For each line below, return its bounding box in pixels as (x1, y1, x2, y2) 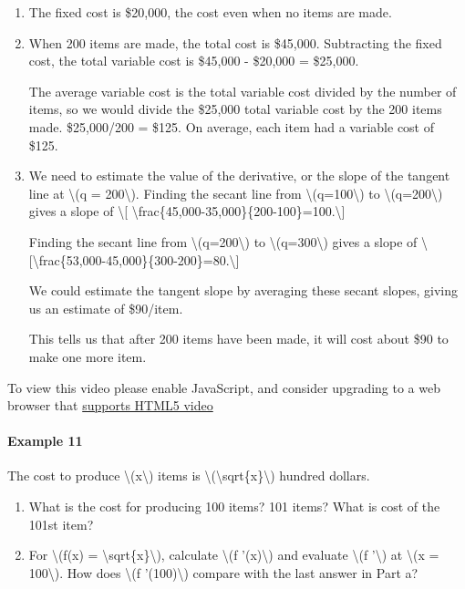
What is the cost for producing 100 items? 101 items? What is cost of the (28, 497, 440, 516)
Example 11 (7, 431, 83, 450)
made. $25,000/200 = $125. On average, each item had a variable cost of (28, 117, 435, 136)
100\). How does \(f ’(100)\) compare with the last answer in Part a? (28, 563, 418, 582)
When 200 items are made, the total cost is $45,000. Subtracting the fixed (28, 33, 442, 52)
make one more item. (28, 346, 147, 366)
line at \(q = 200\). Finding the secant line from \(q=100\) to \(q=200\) (28, 183, 443, 202)
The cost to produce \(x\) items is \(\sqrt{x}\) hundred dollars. (7, 466, 370, 485)
